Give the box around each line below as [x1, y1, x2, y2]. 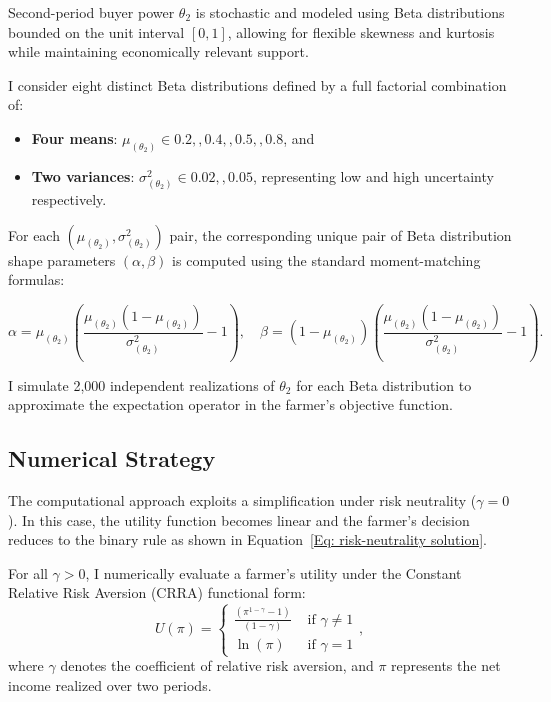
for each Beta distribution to [296, 374, 472, 395]
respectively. [31, 188, 107, 209]
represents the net [391, 655, 501, 676]
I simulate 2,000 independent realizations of [8, 374, 275, 395]
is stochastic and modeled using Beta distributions [195, 2, 505, 22]
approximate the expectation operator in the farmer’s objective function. [8, 394, 453, 415]
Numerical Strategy [8, 443, 216, 474]
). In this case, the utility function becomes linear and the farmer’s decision [8, 509, 470, 530]
